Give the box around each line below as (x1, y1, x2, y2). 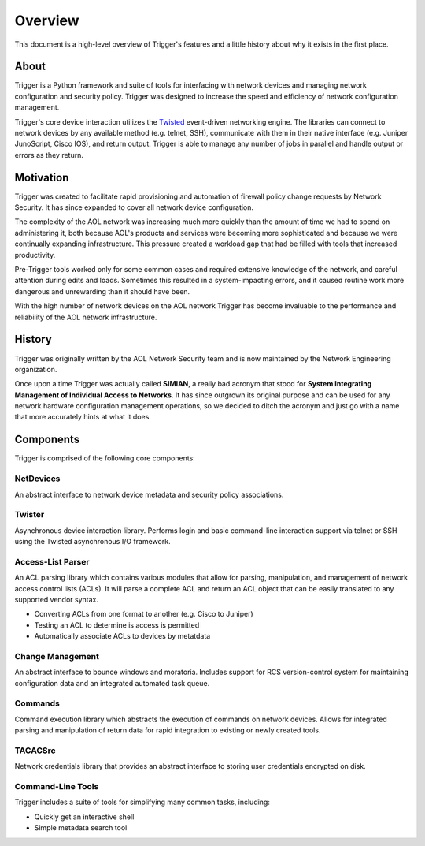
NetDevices (14, 473, 61, 484)
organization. (14, 364, 57, 374)
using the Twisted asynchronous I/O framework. (14, 537, 171, 546)
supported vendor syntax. (14, 594, 98, 604)
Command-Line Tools (14, 781, 99, 792)
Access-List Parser (14, 556, 90, 567)
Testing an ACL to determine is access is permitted (34, 620, 200, 630)
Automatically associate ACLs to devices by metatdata (34, 632, 211, 641)
